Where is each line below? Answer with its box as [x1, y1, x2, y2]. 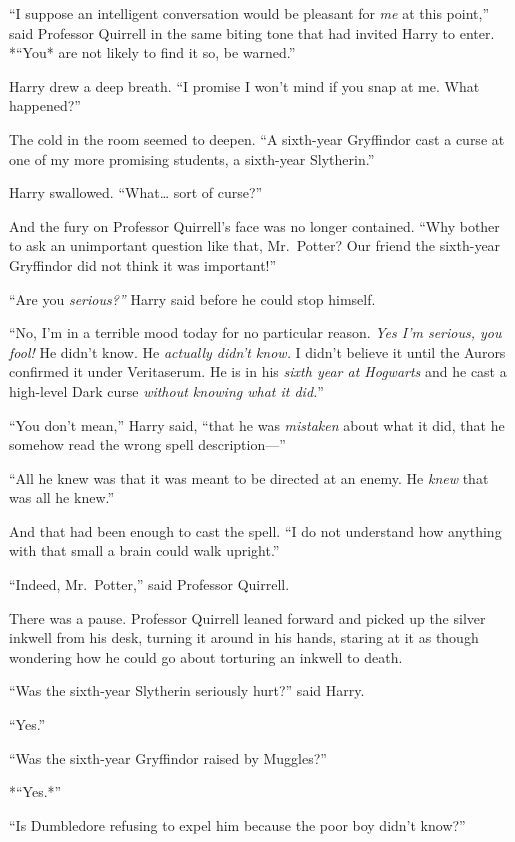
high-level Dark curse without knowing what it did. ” [9, 380, 324, 401]
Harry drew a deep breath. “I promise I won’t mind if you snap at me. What [9, 75, 480, 96]
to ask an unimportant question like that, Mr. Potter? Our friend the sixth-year [9, 235, 501, 256]
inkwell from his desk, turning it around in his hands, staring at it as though [9, 627, 479, 648]
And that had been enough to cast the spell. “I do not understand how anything [9, 520, 502, 541]
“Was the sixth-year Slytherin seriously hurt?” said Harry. [9, 680, 365, 701]
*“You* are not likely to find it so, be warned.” [9, 42, 296, 63]
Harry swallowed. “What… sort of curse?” [9, 182, 263, 203]
